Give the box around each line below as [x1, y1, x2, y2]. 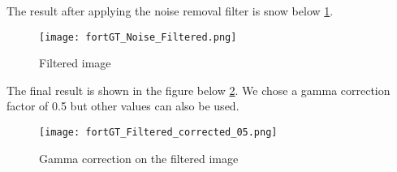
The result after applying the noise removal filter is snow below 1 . [6, 2, 334, 19]
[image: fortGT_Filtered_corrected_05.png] [39, 127, 278, 139]
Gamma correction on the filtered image [39, 149, 239, 166]
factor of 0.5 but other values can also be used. [6, 97, 239, 114]
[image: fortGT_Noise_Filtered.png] [39, 31, 237, 43]
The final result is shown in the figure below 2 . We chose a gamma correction [6, 81, 391, 98]
